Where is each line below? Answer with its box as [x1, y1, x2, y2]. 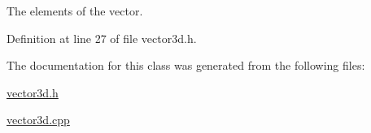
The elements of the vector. [7, 2, 143, 19]
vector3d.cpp [7, 111, 70, 128]
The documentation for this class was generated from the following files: [7, 57, 365, 74]
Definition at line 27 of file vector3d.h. [7, 29, 197, 46]
